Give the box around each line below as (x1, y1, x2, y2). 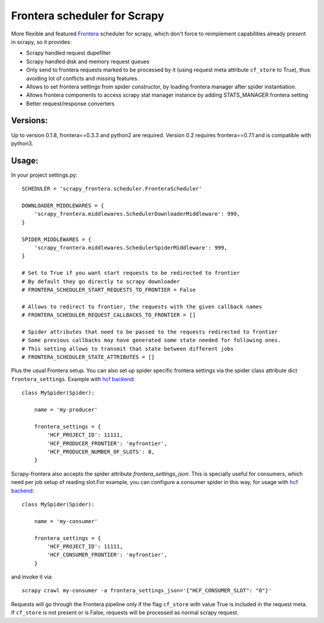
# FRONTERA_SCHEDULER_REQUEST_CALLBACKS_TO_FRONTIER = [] (22, 311, 196, 319)
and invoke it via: (11, 573, 53, 580)
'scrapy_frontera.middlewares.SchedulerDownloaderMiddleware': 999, (34, 210, 240, 218)
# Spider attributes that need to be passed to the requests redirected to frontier (22, 328, 278, 335)
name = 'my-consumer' (34, 518, 98, 524)
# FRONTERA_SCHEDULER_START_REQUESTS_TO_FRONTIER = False (22, 286, 196, 293)
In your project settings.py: (11, 171, 78, 179)
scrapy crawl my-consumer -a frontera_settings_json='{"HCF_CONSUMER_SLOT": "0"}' (22, 587, 272, 594)
